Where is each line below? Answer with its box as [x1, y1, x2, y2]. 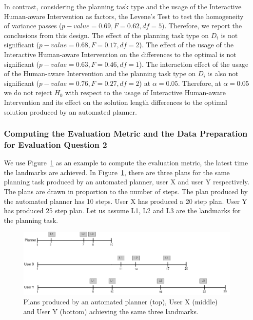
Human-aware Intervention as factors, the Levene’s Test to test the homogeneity [4, 11, 244, 21]
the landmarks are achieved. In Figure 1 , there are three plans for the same [4, 167, 230, 177]
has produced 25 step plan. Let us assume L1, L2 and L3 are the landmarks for [4, 205, 241, 216]
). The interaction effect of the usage [139, 59, 249, 69]
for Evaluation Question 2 [4, 138, 107, 150]
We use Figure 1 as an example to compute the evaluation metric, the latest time [4, 158, 248, 168]
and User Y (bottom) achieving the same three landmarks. [23, 306, 198, 316]
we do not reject [4, 87, 52, 98]
